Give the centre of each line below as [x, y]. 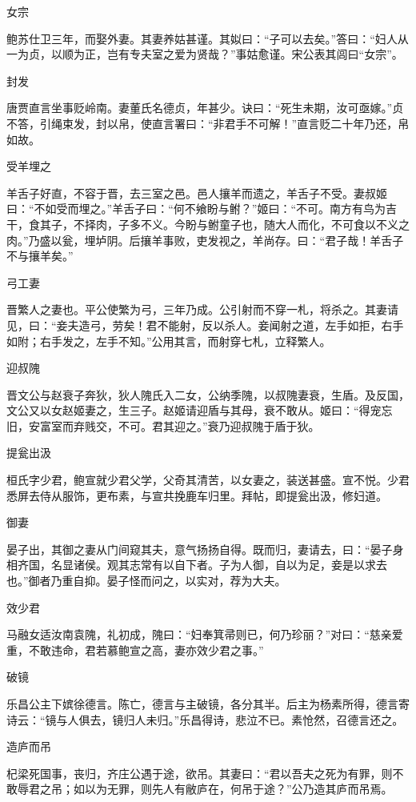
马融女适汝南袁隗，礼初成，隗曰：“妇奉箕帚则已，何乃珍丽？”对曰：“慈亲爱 [205, 634]
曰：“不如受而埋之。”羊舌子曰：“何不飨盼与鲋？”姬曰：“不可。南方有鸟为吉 [202, 209]
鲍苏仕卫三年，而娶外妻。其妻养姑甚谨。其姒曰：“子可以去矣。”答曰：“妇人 [202, 38]
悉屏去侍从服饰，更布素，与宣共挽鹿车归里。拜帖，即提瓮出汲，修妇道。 [197, 495]
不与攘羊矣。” [40, 256]
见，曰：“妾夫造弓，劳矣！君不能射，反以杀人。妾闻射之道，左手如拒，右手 [205, 325]
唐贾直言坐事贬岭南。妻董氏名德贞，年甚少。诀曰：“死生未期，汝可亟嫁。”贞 [205, 108]
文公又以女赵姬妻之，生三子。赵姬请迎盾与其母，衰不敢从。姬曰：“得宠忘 [200, 410]
